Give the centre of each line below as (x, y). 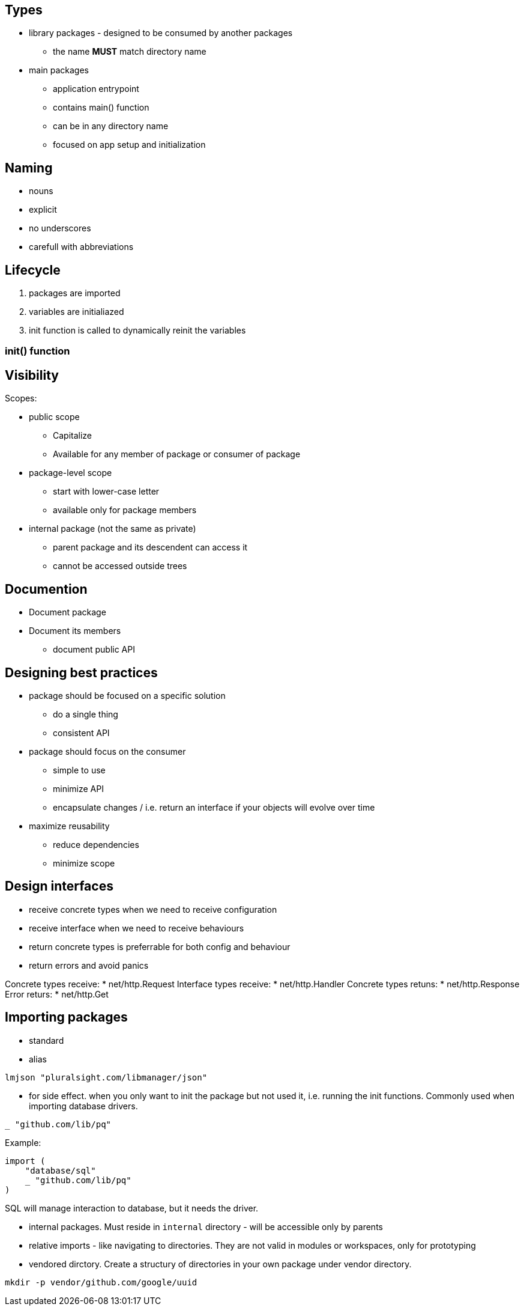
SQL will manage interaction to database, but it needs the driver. (132, 1208)
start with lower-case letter (106, 492)
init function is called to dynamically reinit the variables (137, 331)
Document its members (75, 631)
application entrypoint (96, 89)
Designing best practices (81, 672)
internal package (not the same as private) (113, 529)
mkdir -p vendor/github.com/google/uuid (101, 1282)
